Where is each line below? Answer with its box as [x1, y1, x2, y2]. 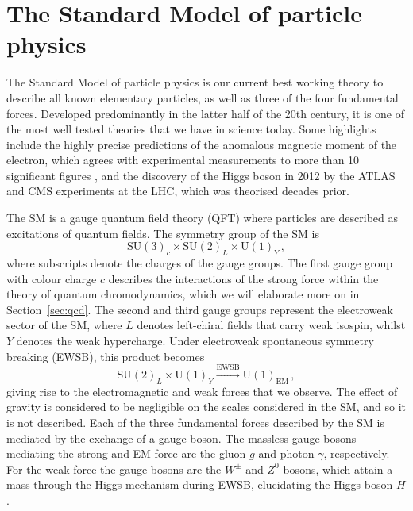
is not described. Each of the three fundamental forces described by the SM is [6, 413, 384, 430]
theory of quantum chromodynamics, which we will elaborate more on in [6, 286, 360, 302]
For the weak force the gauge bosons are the [6, 460, 222, 477]
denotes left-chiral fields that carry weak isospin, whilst [137, 317, 406, 333]
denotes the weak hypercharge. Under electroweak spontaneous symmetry [16, 332, 374, 349]
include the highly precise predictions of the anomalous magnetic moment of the [6, 136, 397, 152]
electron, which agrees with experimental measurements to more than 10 [6, 152, 360, 168]
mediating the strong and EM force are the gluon [6, 445, 246, 462]
